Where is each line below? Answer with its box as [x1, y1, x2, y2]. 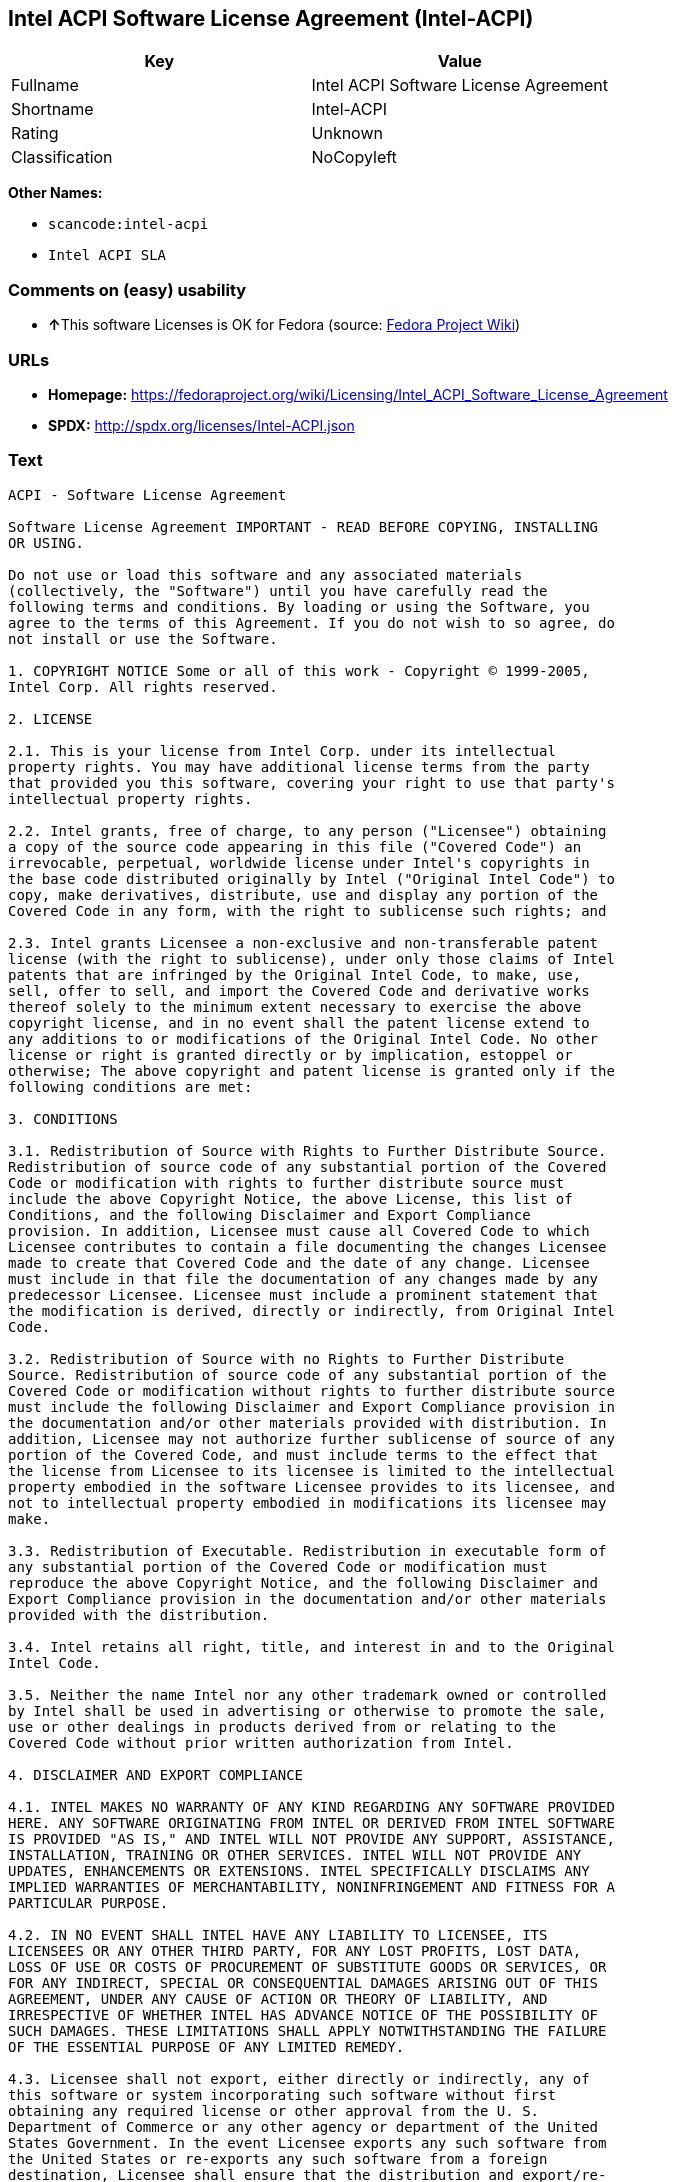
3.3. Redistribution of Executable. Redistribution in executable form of [8, 1542, 607, 1559]
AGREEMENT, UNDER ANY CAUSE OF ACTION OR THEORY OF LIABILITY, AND [8, 1990, 548, 2007]
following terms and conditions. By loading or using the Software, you [8, 598, 590, 615]
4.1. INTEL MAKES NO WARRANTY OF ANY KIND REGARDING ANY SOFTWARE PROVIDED [8, 1798, 615, 1815]
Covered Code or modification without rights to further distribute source [8, 1382, 615, 1399]
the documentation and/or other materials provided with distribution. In [8, 1414, 607, 1431]
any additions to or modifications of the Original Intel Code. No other [8, 1030, 599, 1047]
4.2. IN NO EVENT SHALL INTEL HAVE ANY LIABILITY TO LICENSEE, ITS [8, 1926, 548, 1943]
